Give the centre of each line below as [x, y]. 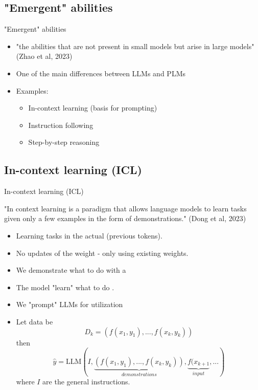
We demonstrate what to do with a [71, 270]
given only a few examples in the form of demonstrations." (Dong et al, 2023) [125, 218]
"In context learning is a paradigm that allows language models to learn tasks [125, 208]
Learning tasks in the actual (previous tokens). [89, 235]
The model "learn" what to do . [65, 287]
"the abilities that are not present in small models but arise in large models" [135, 46]
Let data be [34, 321]
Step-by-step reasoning [64, 142]
